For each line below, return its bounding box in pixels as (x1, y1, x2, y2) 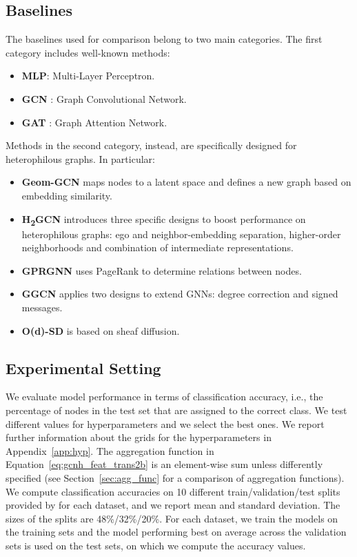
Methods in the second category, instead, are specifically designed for (6, 138, 297, 153)
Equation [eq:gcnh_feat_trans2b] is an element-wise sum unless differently (6, 457, 323, 471)
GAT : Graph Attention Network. (21, 115, 167, 129)
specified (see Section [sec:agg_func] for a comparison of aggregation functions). (6, 471, 345, 485)
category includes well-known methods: (6, 45, 170, 59)
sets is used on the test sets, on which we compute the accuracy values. (6, 538, 306, 552)
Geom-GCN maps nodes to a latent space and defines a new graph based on (21, 175, 351, 189)
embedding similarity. (21, 188, 112, 202)
